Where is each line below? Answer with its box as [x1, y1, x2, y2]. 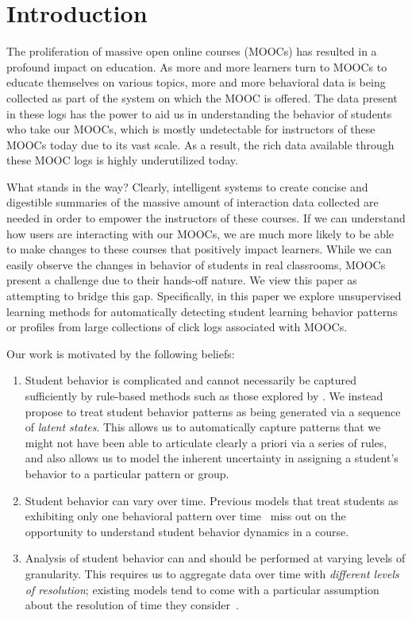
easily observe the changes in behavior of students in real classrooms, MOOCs [6, 256, 386, 272]
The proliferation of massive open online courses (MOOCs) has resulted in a [6, 43, 377, 60]
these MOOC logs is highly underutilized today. [6, 152, 238, 168]
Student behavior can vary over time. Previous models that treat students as [25, 492, 399, 508]
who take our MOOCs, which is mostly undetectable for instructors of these [6, 121, 375, 137]
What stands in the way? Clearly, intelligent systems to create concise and [6, 178, 368, 195]
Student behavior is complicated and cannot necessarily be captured [25, 372, 357, 388]
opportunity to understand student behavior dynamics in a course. [25, 523, 349, 539]
